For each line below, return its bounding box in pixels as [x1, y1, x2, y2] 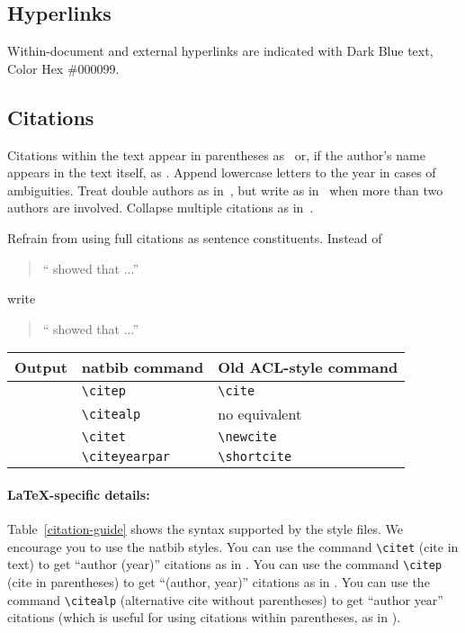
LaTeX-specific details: [7, 484, 150, 503]
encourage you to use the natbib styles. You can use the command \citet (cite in [7, 537, 459, 556]
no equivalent [218, 403, 302, 425]
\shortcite [218, 449, 292, 465]
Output [14, 357, 67, 378]
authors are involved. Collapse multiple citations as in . [7, 198, 314, 217]
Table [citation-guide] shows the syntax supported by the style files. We [7, 520, 403, 538]
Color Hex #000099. [7, 59, 120, 77]
